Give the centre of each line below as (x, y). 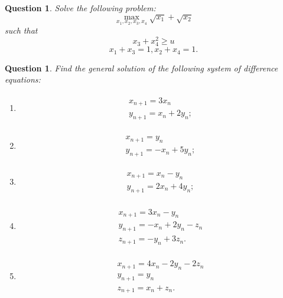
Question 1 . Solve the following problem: (80, 8)
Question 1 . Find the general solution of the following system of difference (141, 68)
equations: (23, 79)
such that (21, 30)
